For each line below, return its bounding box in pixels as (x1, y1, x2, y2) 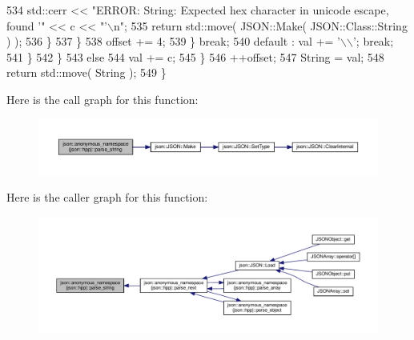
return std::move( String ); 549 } (6, 64, 167, 81)
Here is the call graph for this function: (6, 90, 199, 107)
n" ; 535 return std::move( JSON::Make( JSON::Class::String (113, 17, 408, 34)
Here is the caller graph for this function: (6, 189, 208, 206)
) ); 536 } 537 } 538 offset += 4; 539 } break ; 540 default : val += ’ (6, 33, 340, 50)
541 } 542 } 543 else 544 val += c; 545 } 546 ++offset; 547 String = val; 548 (6, 48, 384, 65)
